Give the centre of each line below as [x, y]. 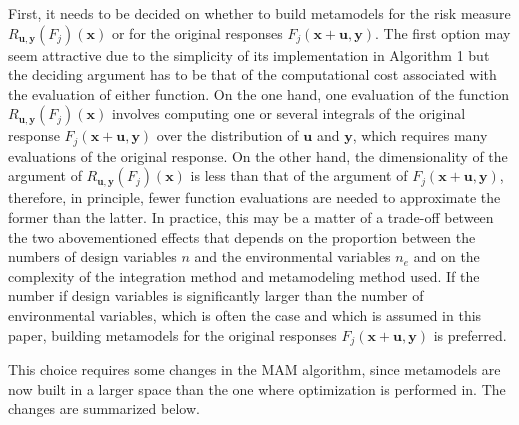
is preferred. [470, 334]
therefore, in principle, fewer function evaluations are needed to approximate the [254, 197]
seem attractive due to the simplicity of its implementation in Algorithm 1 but [249, 54]
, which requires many [420, 135]
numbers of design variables [92, 256]
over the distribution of [227, 135]
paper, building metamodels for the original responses [172, 334]
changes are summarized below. [104, 408]
